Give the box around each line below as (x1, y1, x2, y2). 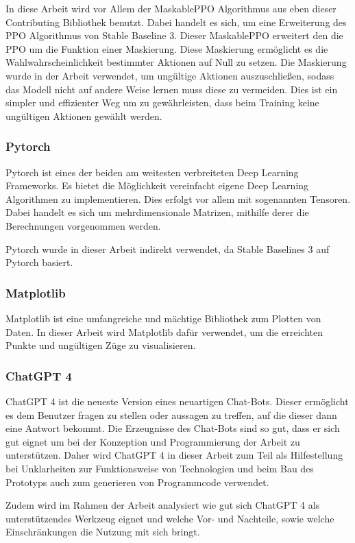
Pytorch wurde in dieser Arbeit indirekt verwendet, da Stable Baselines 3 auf (5, 241, 330, 256)
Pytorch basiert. (5, 255, 73, 269)
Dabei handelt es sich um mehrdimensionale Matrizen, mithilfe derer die (5, 205, 309, 219)
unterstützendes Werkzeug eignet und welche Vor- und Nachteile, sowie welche (5, 511, 334, 525)
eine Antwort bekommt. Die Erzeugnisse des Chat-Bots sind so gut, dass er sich (5, 421, 340, 435)
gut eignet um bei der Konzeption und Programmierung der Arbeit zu (5, 434, 300, 448)
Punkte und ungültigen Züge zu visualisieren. (5, 338, 196, 352)
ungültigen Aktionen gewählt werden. (5, 108, 162, 123)
